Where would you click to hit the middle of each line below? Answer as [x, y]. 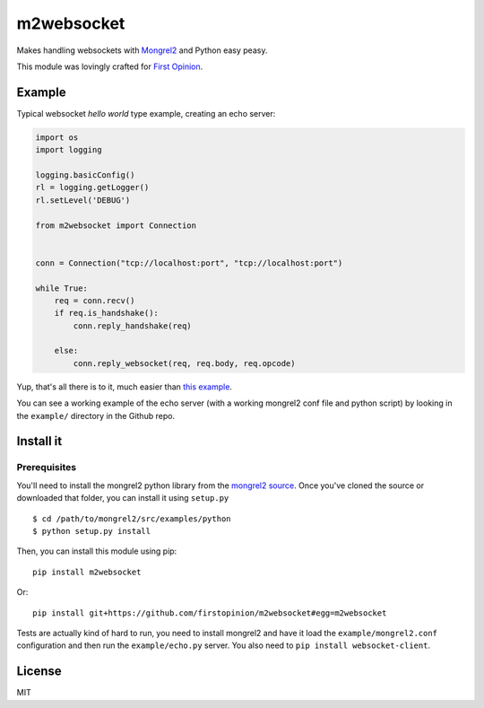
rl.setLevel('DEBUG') [83, 200]
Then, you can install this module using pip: [97, 551]
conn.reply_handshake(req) [132, 326]
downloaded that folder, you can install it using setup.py [123, 498]
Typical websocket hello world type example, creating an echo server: [146, 113]
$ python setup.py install [92, 531]
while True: [62, 288]
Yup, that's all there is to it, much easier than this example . [125, 387]
